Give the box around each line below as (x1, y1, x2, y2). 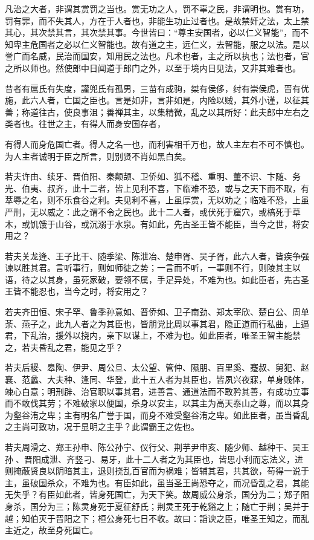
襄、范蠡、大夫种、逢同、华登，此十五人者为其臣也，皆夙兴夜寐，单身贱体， (5, 373, 309, 386)
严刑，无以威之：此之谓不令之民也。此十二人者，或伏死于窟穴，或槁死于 (5, 205, 292, 218)
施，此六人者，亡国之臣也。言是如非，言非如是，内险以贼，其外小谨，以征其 (5, 94, 309, 106)
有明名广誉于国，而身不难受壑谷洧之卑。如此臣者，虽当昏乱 (72, 408, 309, 421)
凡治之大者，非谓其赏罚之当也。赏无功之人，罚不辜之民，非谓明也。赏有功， (5, 2, 309, 15)
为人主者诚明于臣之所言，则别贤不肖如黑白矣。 (5, 149, 191, 162)
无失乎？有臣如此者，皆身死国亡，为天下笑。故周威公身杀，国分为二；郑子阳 (5, 488, 309, 501)
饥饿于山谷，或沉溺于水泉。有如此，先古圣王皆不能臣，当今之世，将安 (30, 217, 309, 230)
